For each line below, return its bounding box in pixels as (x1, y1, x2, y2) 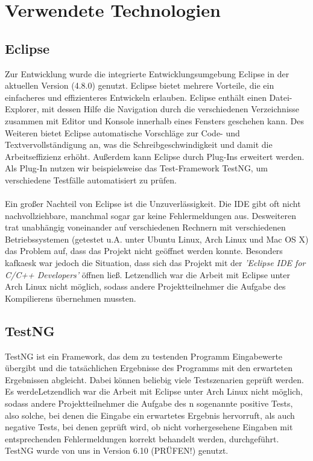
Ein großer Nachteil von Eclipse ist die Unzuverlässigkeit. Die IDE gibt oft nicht (5, 197, 301, 210)
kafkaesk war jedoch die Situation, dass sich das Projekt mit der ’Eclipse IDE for (5, 256, 306, 269)
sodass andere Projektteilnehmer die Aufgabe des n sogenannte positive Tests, (5, 397, 293, 410)
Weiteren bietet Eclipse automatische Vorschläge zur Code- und (5, 126, 240, 139)
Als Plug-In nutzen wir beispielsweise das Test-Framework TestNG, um (5, 162, 268, 174)
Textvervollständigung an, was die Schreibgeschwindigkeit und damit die (5, 138, 273, 151)
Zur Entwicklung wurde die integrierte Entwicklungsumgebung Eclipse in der (5, 67, 289, 80)
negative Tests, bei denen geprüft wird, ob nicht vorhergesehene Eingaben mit (5, 421, 293, 433)
